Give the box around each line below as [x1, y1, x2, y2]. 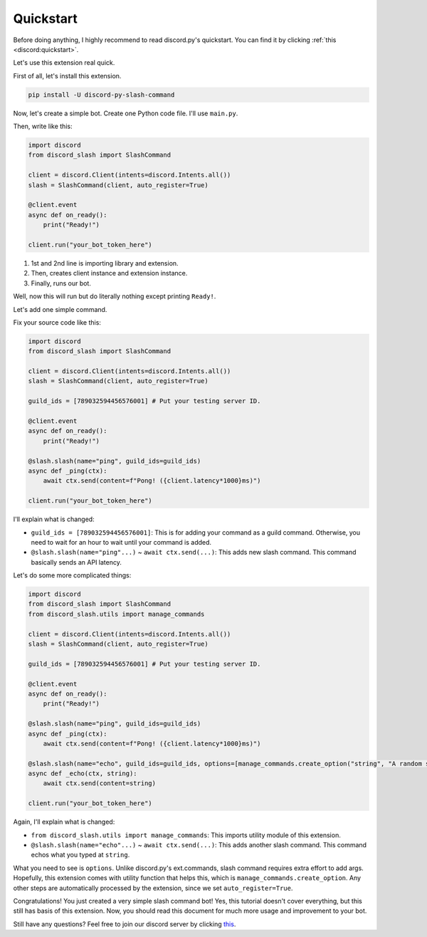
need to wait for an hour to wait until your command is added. [31, 538, 212, 546]
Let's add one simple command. [13, 305, 107, 313]
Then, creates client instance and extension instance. [31, 269, 188, 278]
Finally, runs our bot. [31, 278, 92, 288]
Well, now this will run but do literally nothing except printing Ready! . [13, 292, 216, 300]
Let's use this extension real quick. [13, 58, 115, 67]
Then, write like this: [13, 122, 73, 131]
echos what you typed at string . [31, 851, 130, 859]
